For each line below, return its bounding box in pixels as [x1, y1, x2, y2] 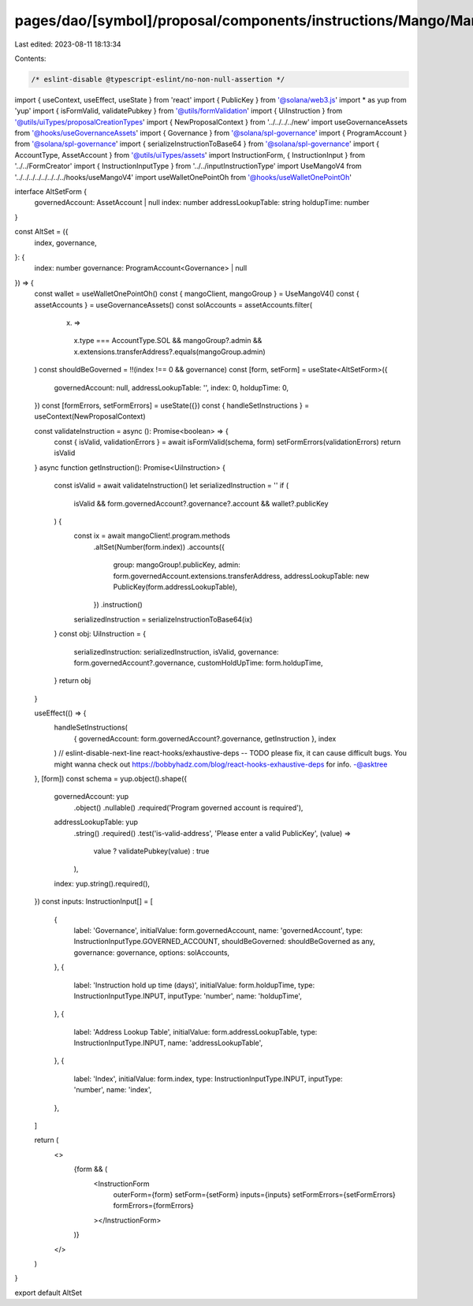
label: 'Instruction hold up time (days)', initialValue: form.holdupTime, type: [73, 980, 315, 990]
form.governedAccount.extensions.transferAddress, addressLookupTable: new [113, 571, 370, 580]
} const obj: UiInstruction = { [54, 629, 146, 639]
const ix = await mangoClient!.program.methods [73, 531, 230, 540]
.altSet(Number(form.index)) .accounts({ [93, 542, 225, 551]
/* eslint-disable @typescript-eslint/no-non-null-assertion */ [31, 75, 285, 84]
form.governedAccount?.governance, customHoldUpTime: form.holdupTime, [73, 658, 323, 667]
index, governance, [34, 237, 98, 248]
